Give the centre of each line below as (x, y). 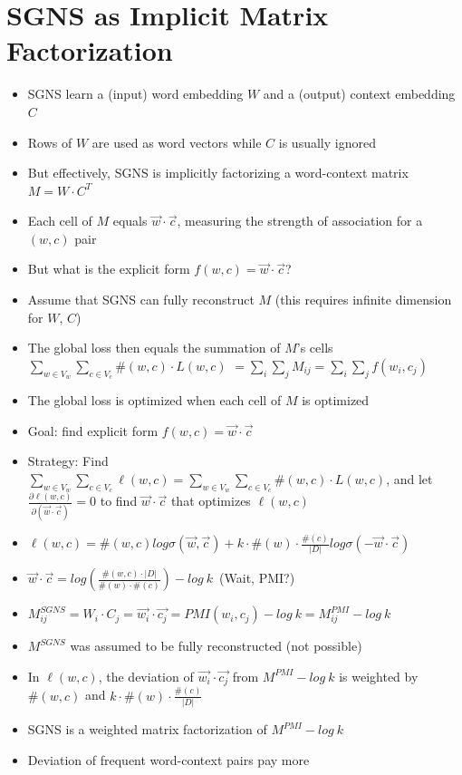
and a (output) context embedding (359, 94)
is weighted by (379, 676)
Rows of (50, 142)
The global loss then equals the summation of (154, 348)
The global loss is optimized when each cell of (154, 400)
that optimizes (211, 501)
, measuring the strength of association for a (300, 221)
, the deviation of (146, 676)
